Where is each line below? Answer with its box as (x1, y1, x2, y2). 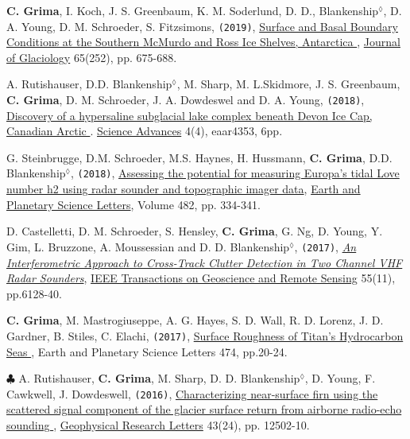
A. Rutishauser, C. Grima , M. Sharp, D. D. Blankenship (18, 370, 300, 387)
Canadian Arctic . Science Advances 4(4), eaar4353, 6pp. (6, 122, 283, 139)
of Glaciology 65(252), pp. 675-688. (6, 49, 177, 65)
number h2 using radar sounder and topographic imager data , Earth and (6, 181, 361, 197)
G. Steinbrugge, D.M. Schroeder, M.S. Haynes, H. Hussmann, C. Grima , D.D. (6, 149, 393, 165)
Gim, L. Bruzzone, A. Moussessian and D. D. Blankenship (6, 238, 290, 254)
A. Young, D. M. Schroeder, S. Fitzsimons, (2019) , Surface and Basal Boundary (6, 17, 398, 34)
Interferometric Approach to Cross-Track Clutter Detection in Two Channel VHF (6, 254, 403, 270)
